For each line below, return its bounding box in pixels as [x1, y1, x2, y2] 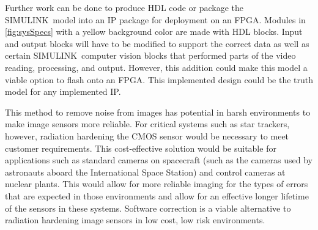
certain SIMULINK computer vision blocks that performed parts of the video [5, 49, 296, 62]
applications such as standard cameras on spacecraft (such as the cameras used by [5, 154, 312, 166]
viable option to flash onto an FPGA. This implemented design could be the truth [5, 73, 314, 86]
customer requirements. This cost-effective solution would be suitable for [5, 141, 276, 154]
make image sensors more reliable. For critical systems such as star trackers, [5, 117, 290, 130]
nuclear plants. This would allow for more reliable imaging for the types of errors [5, 177, 308, 190]
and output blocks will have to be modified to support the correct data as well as [5, 37, 309, 50]
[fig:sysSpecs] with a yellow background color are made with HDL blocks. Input [5, 25, 303, 38]
